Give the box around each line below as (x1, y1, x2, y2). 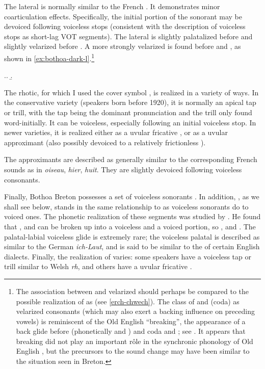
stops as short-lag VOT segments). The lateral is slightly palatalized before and (4, 31, 253, 41)
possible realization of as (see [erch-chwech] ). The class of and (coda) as (16, 296, 240, 306)
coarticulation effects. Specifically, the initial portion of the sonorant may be (4, 11, 242, 21)
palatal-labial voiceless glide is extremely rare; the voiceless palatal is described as (4, 231, 260, 242)
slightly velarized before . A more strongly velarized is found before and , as (4, 41, 241, 51)
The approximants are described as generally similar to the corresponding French (4, 154, 257, 165)
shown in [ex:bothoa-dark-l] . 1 (4, 51, 95, 63)
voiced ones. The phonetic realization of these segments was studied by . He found (4, 211, 261, 222)
